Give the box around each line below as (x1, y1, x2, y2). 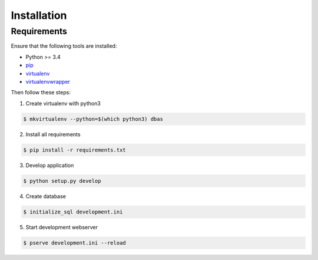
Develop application (25, 162, 74, 169)
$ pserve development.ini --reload (23, 239, 126, 246)
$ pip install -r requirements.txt (23, 146, 126, 153)
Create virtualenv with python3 (25, 100, 101, 107)
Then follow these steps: (11, 89, 71, 96)
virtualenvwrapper (25, 78, 71, 85)
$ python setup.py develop (23, 177, 101, 184)
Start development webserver (25, 223, 98, 231)
